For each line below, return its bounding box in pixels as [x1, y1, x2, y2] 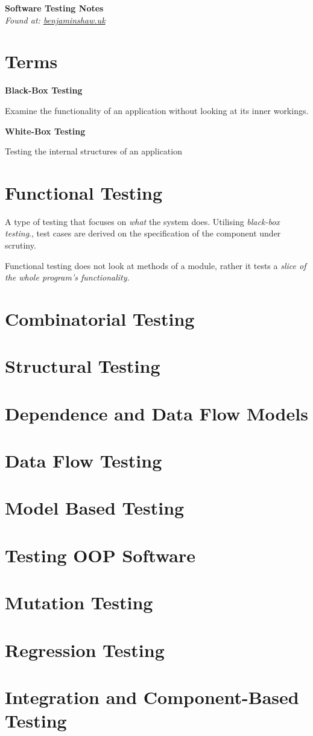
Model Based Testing [5, 495, 185, 520]
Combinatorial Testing [5, 306, 195, 331]
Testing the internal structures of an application [5, 145, 182, 157]
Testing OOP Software [5, 542, 195, 567]
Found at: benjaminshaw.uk [5, 13, 106, 26]
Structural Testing [5, 354, 160, 378]
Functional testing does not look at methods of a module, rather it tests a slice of [5, 259, 306, 271]
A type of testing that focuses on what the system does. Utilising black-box [5, 215, 280, 227]
